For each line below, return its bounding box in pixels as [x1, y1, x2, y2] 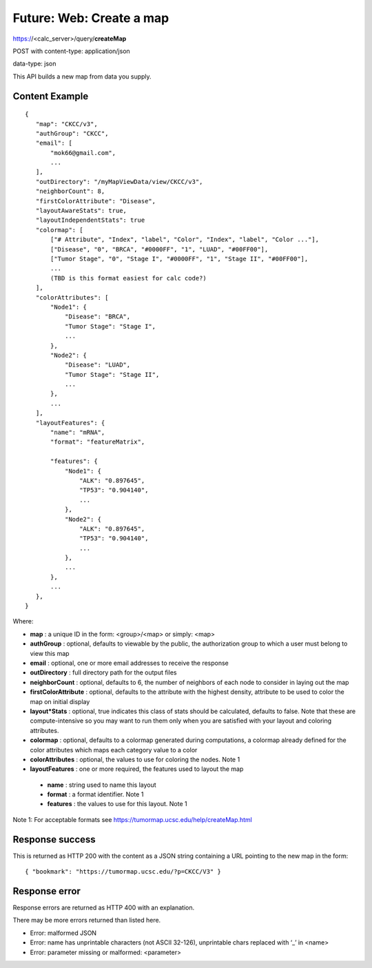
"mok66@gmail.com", [50, 149, 116, 156]
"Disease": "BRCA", [64, 313, 131, 320]
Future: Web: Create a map [12, 10, 169, 25]
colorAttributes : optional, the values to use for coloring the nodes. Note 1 [30, 755, 240, 763]
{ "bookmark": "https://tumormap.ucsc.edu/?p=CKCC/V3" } [25, 868, 222, 876]
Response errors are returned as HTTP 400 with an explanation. [12, 903, 195, 912]
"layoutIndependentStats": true [35, 216, 145, 224]
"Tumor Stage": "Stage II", [64, 371, 160, 378]
